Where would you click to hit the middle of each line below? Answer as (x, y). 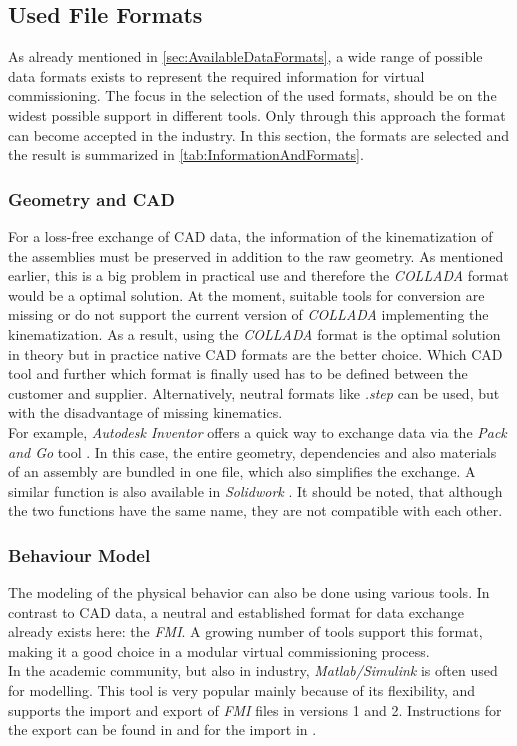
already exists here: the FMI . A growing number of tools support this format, (245, 631)
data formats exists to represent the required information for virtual (216, 75)
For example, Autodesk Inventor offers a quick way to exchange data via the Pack (257, 431)
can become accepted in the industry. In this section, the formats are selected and (258, 134)
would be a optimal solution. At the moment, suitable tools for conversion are (246, 294)
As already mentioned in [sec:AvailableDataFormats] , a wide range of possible (245, 56)
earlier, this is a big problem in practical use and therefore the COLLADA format (258, 275)
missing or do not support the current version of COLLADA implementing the (248, 314)
